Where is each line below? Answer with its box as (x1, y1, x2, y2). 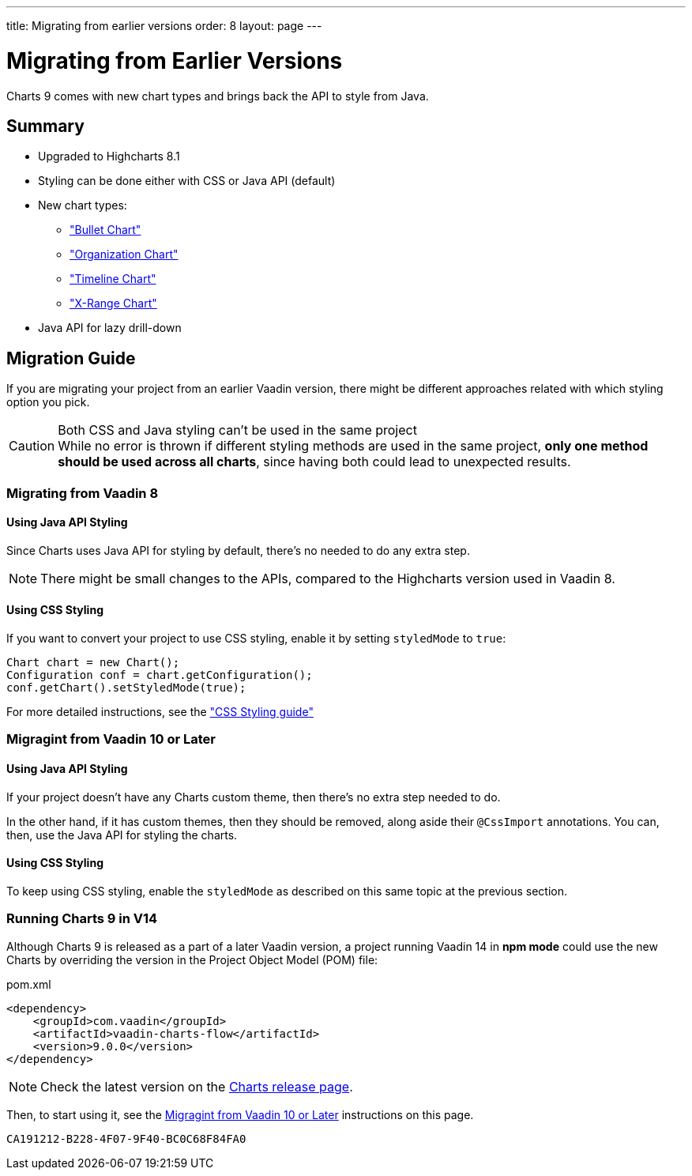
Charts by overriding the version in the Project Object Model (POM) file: (6, 952, 378, 967)
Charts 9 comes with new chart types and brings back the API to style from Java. (6, 89, 429, 103)
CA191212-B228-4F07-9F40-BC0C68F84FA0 (6, 1132, 246, 1145)
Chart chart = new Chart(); (6, 656, 180, 669)
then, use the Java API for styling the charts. (6, 827, 238, 842)
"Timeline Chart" (70, 272, 156, 286)
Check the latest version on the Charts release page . (40, 1078, 353, 1095)
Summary (6, 115, 85, 136)
